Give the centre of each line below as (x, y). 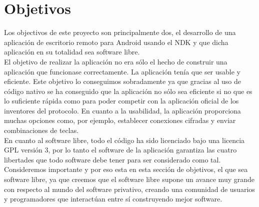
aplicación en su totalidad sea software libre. (72, 52)
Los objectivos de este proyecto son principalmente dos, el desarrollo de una (120, 32)
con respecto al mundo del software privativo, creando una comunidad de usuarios (129, 189)
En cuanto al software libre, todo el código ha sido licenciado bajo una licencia (124, 140)
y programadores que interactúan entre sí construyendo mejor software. (113, 199)
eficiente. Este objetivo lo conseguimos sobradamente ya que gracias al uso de (122, 81)
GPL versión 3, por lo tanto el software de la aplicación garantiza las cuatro (120, 150)
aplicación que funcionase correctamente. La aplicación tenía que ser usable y (122, 71)
